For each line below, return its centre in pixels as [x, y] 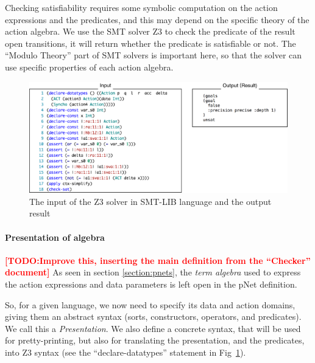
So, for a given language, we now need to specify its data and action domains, [150, 304]
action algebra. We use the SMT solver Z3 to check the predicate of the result [150, 31]
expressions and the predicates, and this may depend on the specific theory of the [157, 19]
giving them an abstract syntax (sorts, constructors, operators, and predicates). [153, 316]
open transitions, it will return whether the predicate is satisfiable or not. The [150, 43]
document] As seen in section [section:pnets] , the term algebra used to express [153, 272]
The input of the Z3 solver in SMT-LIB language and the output [150, 201]
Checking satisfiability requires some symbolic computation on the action [141, 7]
